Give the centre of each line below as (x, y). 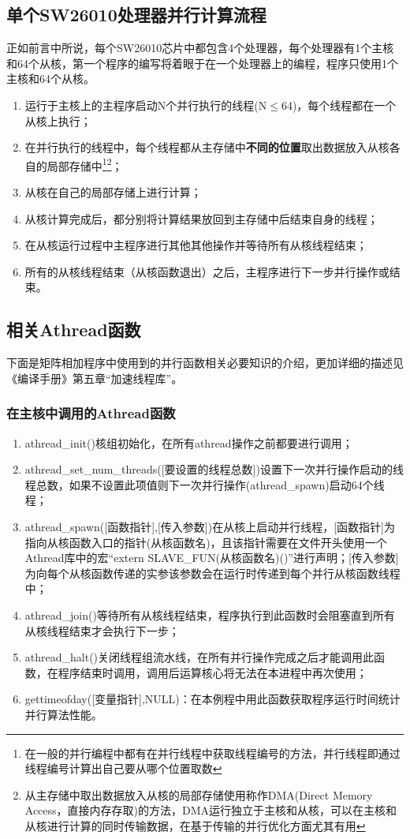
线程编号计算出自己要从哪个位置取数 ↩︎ (123, 768)
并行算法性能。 (63, 714)
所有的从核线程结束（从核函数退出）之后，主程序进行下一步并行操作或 (207, 271)
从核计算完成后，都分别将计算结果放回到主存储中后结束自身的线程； (201, 218)
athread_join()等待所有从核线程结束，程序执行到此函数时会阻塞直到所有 (210, 614)
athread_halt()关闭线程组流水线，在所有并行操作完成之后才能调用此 (199, 657)
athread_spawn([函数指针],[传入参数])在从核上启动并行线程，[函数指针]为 (210, 526)
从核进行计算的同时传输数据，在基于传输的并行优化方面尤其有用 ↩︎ (195, 825)
